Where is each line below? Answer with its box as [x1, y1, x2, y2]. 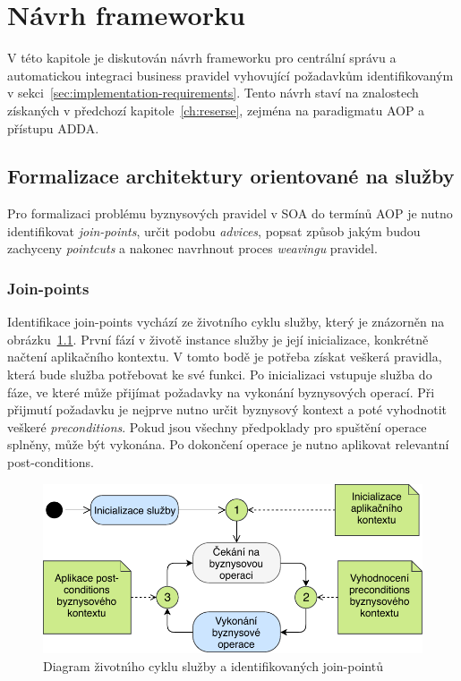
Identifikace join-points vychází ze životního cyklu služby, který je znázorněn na [7, 312, 445, 331]
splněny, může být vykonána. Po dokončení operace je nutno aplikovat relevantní [7, 435, 449, 454]
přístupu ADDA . [7, 118, 99, 137]
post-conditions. [7, 453, 95, 472]
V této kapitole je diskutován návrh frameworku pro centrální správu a [7, 48, 397, 67]
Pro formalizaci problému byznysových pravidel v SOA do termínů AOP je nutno [7, 204, 453, 223]
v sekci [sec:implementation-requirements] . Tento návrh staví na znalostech [7, 83, 419, 102]
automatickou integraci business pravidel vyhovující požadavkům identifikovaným [7, 65, 454, 84]
